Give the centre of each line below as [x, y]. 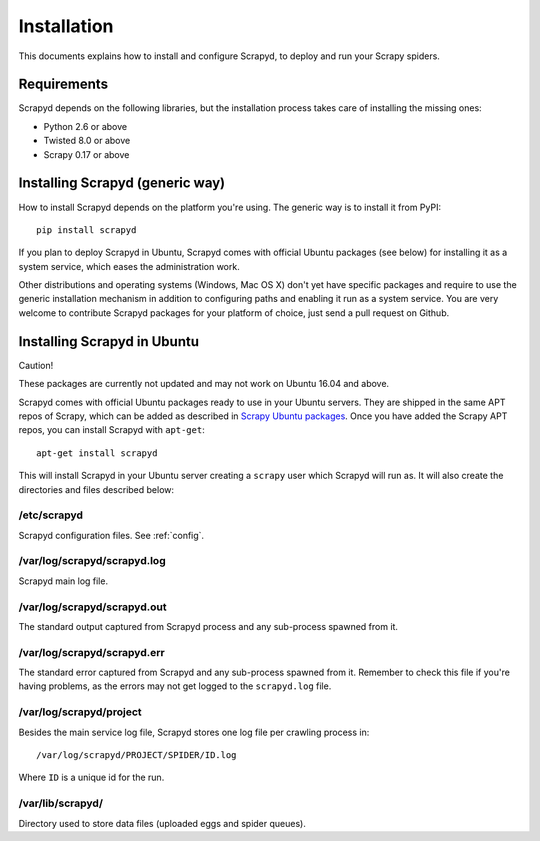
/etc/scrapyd [51, 515]
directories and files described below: [96, 489]
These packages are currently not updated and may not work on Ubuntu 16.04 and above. [204, 384]
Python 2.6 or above [85, 126]
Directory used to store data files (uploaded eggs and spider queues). [162, 823]
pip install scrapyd [86, 229]
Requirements [63, 84]
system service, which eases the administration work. [129, 266]
